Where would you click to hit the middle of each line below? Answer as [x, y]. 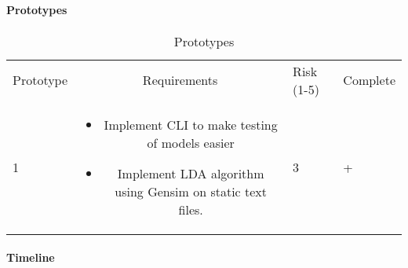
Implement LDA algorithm [191, 173]
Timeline [31, 257]
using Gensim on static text [191, 191]
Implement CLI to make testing [191, 124]
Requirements [180, 80]
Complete [369, 80]
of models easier [191, 142]
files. [191, 209]
